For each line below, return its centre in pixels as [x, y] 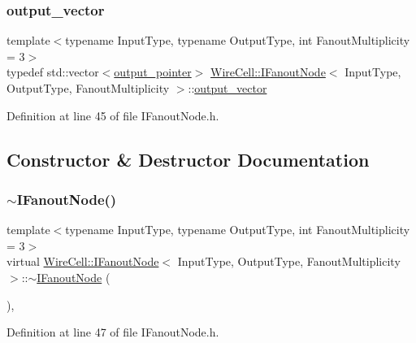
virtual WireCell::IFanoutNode [83, 261]
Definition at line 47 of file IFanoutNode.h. [113, 332]
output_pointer [153, 72]
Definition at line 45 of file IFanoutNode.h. [113, 115]
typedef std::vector [53, 72]
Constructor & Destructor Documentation [188, 159]
